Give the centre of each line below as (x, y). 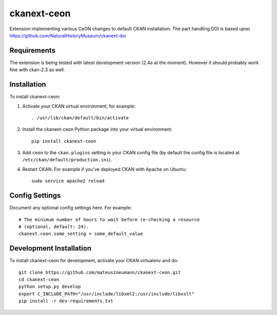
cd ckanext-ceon (39, 280)
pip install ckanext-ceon (64, 141)
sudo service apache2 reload (68, 181)
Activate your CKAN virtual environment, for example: (79, 106)
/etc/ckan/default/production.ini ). (67, 160)
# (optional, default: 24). (54, 226)
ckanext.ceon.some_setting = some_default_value (81, 234)
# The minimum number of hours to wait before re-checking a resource (109, 219)
